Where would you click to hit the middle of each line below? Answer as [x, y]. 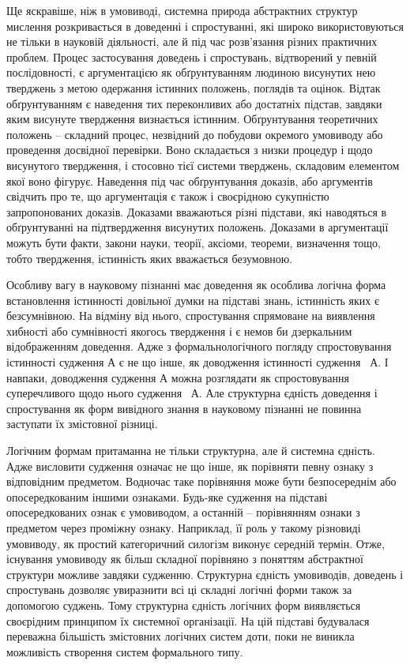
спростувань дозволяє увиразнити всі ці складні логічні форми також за [179, 590]
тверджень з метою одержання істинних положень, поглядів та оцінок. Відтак [194, 87]
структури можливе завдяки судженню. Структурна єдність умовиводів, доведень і [205, 574]
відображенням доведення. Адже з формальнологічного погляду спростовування [199, 346]
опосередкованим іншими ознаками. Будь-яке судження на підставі [167, 496]
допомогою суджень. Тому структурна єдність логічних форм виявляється [184, 605]
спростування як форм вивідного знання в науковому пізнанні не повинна [184, 408]
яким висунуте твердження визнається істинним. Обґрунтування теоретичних [192, 119]
